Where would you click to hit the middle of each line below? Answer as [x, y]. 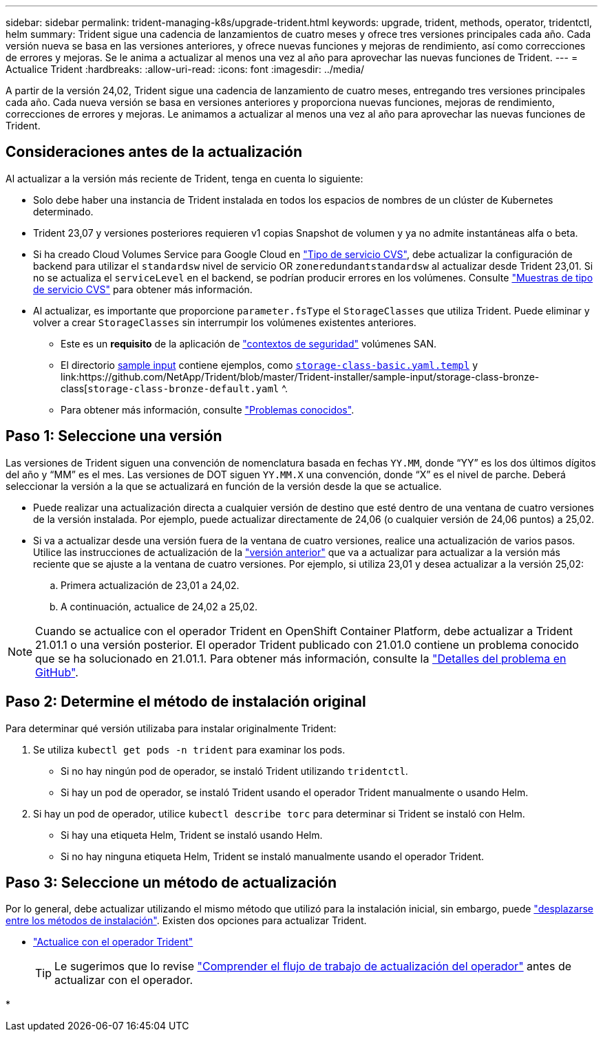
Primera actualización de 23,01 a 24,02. [150, 585]
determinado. [63, 211]
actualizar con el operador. [124, 980]
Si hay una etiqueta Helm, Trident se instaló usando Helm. [192, 835]
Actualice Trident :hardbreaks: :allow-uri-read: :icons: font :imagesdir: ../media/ [185, 69]
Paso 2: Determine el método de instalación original [186, 702]
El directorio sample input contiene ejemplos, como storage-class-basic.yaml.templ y [269, 365]
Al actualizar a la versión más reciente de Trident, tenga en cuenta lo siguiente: [184, 178]
